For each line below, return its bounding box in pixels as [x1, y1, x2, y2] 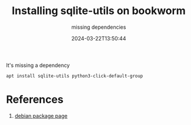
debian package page [14, 112, 68, 119]
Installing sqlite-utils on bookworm [11, 4, 186, 18]
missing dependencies [71, 23, 126, 31]
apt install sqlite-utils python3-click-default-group [6, 73, 143, 79]
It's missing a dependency [6, 62, 70, 69]
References [6, 93, 63, 106]
